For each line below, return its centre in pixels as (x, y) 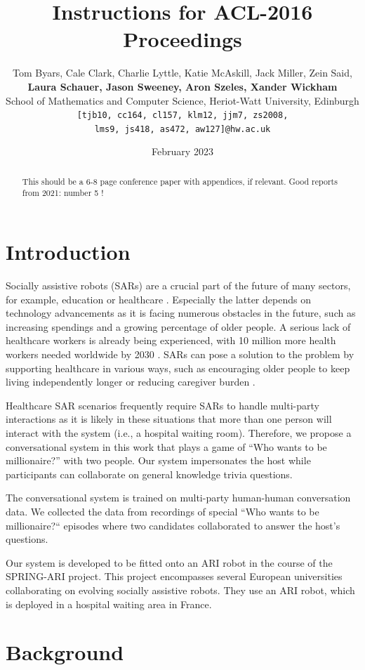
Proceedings (182, 39)
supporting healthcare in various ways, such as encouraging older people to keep (178, 368)
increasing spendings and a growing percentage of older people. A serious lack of (178, 326)
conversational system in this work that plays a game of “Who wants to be (166, 446)
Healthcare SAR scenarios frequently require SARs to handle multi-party (162, 405)
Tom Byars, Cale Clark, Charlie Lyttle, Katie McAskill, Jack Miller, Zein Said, (182, 73)
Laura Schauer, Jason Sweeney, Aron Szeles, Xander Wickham (182, 86)
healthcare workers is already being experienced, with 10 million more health (171, 340)
